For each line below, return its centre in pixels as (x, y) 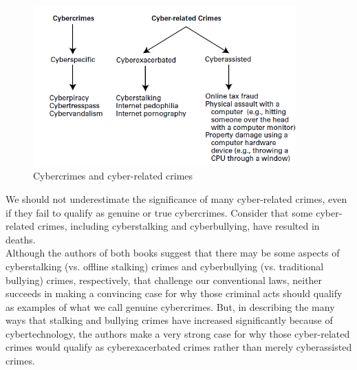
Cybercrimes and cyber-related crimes (113, 176)
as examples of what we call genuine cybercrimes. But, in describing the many (170, 306)
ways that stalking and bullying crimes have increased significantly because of (169, 320)
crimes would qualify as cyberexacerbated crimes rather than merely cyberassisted (179, 347)
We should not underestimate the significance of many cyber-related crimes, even (176, 198)
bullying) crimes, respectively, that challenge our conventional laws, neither (164, 280)
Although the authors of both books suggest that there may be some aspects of (173, 253)
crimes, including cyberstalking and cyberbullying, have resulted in (178, 226)
